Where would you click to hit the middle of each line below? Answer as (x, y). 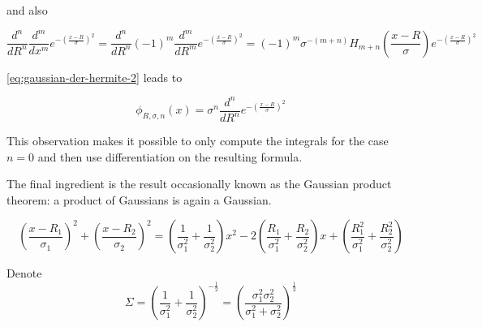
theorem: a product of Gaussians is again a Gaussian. (139, 199)
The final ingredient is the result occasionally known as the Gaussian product (199, 184)
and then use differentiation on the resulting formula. (170, 156)
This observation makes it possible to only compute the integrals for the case (198, 141)
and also (27, 10)
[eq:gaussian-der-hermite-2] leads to (95, 77)
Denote (24, 273)
